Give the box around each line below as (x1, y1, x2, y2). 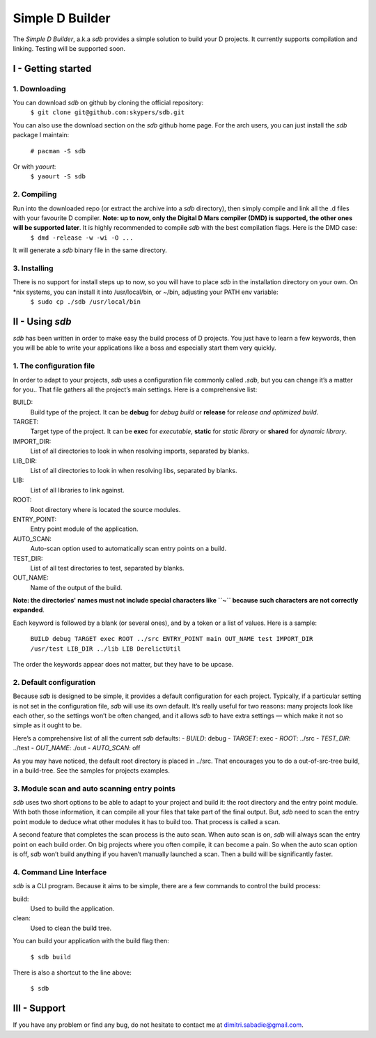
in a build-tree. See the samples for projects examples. (13, 766, 170, 775)
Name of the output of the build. (30, 583, 123, 591)
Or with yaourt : (13, 162, 56, 171)
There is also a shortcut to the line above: (13, 968, 132, 977)
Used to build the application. (30, 904, 115, 913)
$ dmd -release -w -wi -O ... (30, 233, 134, 242)
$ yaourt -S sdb (30, 173, 86, 180)
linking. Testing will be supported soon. (13, 44, 125, 52)
